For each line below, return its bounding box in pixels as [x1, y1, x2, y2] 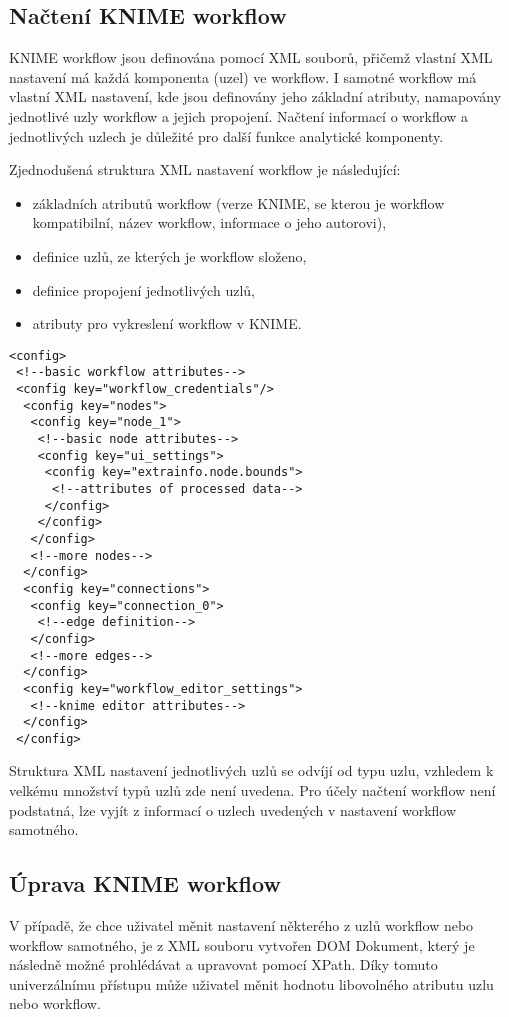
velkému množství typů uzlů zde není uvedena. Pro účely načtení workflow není [9, 780, 496, 801]
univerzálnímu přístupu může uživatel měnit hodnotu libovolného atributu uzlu [9, 973, 494, 994]
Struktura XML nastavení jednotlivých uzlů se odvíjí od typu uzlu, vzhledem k [9, 760, 494, 781]
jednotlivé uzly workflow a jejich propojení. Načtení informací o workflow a [9, 105, 469, 126]
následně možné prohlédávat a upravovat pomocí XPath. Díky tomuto [9, 954, 438, 975]
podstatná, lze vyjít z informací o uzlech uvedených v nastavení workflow [9, 799, 457, 820]
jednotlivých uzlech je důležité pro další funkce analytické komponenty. [9, 125, 444, 146]
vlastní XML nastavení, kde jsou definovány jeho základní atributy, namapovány [9, 86, 502, 107]
